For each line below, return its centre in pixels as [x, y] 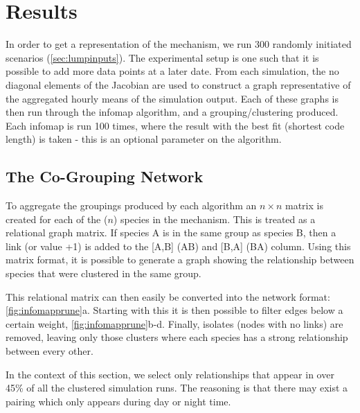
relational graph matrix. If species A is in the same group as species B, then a [171, 232]
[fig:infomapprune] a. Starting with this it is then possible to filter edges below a [174, 310]
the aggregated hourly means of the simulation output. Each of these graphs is [172, 98]
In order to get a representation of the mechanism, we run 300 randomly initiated [179, 44]
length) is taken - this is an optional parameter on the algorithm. [144, 139]
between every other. [49, 351]
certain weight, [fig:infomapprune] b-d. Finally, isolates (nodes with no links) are [174, 323]
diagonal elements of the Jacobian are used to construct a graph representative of [178, 84]
